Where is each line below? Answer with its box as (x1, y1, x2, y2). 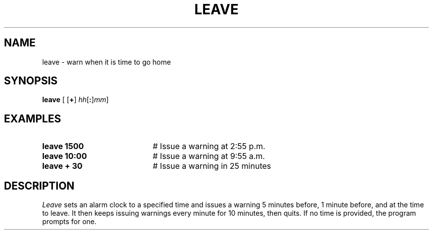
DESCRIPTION (4, 179, 75, 192)
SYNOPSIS (4, 75, 58, 87)
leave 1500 (42, 141, 84, 152)
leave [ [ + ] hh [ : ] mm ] (42, 95, 109, 104)
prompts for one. (42, 217, 97, 226)
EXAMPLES (4, 112, 61, 125)
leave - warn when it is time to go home (42, 57, 171, 66)
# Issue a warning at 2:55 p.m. (152, 141, 265, 152)
